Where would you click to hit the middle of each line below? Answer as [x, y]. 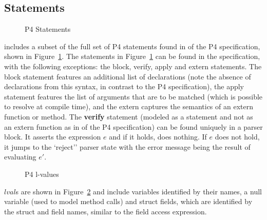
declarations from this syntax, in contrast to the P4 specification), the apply [124, 86]
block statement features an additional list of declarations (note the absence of [128, 76]
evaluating [20, 157]
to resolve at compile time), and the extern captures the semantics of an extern [129, 106]
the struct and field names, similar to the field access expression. [106, 211]
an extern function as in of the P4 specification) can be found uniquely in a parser [133, 126]
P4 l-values [42, 174]
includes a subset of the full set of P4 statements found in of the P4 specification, [132, 46]
